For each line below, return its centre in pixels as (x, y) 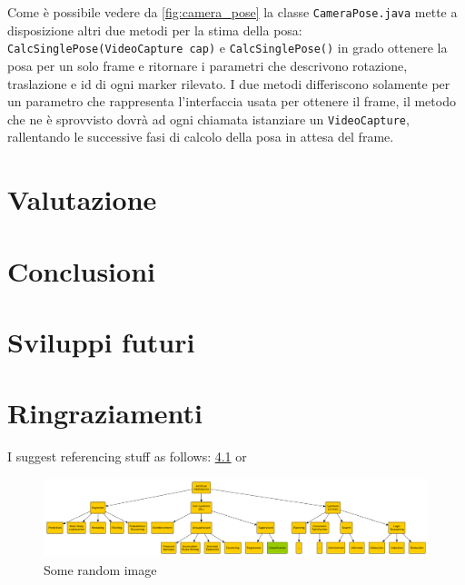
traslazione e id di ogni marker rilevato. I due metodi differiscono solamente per (229, 83)
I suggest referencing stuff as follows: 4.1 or (127, 456)
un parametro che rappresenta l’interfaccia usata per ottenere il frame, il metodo (232, 101)
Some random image (100, 569)
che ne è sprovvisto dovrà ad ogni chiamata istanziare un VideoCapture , (208, 119)
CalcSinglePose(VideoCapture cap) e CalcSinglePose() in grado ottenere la (228, 48)
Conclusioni (81, 270)
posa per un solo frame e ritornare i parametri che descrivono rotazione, (208, 65)
